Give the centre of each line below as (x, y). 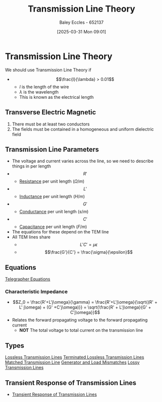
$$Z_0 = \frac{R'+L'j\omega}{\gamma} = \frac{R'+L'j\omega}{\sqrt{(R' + (85, 302)
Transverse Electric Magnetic (50, 112)
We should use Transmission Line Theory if (48, 70)
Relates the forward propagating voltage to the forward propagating (80, 320)
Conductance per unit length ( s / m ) (54, 212)
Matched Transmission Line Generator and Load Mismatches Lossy (72, 362)
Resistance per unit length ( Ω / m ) (52, 181)
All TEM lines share (31, 237)
